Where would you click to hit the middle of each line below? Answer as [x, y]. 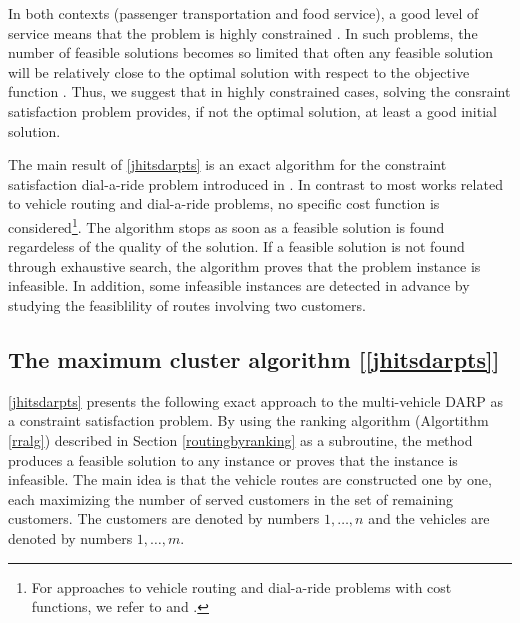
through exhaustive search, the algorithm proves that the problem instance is [244, 265]
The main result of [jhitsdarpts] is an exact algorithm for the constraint [227, 164]
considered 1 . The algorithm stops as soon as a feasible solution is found [226, 225]
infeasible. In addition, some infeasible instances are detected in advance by [239, 285]
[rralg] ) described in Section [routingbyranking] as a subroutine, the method [240, 439]
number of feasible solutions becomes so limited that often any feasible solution [251, 52]
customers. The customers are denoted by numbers [164, 518]
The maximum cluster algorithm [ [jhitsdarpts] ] [254, 358]
